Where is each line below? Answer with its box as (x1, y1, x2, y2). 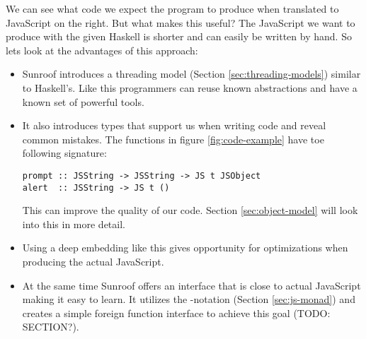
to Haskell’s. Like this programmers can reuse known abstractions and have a (22, 80, 358, 95)
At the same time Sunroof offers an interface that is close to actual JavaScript (22, 278, 361, 292)
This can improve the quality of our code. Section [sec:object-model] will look (22, 203, 358, 218)
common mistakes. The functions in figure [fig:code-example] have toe (22, 131, 324, 146)
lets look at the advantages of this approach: (6, 42, 198, 57)
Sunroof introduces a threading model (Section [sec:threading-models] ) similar (22, 66, 361, 81)
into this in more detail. (22, 216, 125, 231)
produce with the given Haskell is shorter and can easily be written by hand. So (6, 29, 352, 44)
